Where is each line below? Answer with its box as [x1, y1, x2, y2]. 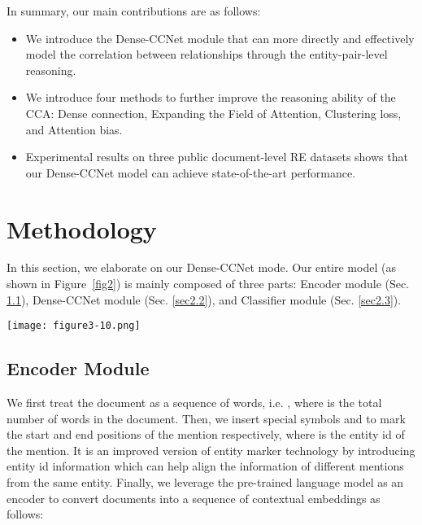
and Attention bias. [25, 120, 123, 138]
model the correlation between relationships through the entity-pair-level [25, 46, 388, 63]
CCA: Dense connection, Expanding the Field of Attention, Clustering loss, [25, 104, 402, 121]
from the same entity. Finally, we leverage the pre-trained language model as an [7, 474, 404, 491]
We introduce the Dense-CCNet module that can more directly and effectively [25, 29, 415, 46]
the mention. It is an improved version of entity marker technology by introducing [7, 441, 415, 458]
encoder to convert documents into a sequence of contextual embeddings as [7, 489, 381, 506]
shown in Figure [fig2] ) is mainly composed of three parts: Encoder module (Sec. [7, 275, 410, 292]
